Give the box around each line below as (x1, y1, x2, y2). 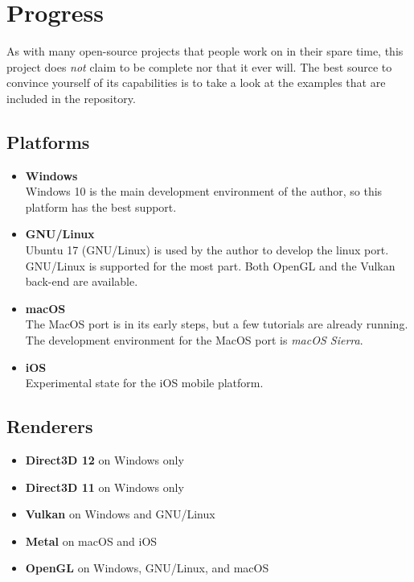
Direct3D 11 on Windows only (25, 478, 184, 495)
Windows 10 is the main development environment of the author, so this (25, 183, 383, 200)
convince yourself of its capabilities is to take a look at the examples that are (6, 74, 386, 91)
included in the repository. (6, 89, 136, 106)
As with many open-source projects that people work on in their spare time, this (6, 43, 404, 60)
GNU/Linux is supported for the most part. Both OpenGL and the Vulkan (25, 257, 396, 274)
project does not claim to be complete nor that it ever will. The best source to (6, 58, 392, 75)
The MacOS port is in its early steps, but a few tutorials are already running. (25, 316, 408, 332)
